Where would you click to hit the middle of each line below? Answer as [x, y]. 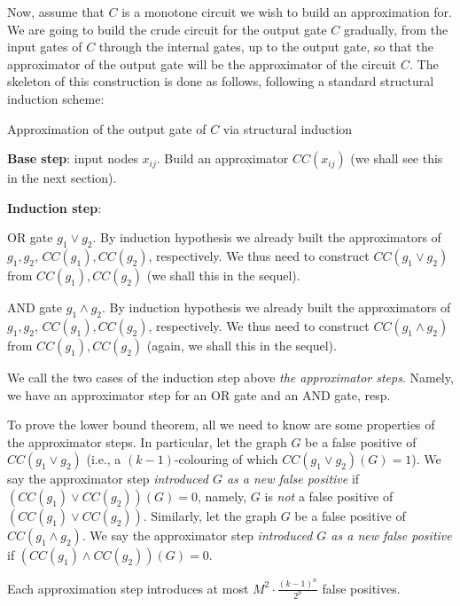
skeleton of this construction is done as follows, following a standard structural [221, 81]
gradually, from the [396, 29]
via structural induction [288, 128]
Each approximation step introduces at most [128, 588]
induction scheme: [56, 98]
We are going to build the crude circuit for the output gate [167, 29]
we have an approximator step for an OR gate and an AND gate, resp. [199, 394]
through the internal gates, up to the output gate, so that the [266, 47]
